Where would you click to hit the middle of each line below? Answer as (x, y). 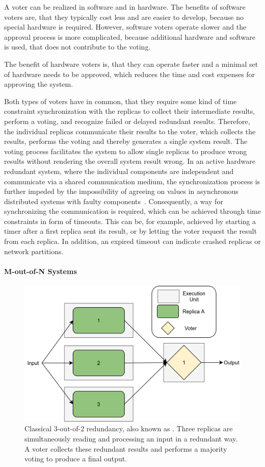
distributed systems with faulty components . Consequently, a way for (114, 201)
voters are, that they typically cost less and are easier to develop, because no (124, 17)
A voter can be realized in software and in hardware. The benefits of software (125, 7)
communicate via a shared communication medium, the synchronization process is (132, 181)
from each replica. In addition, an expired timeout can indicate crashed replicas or (132, 241)
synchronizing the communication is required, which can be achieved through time (132, 211)
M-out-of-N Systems (41, 271)
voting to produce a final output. (76, 459)
